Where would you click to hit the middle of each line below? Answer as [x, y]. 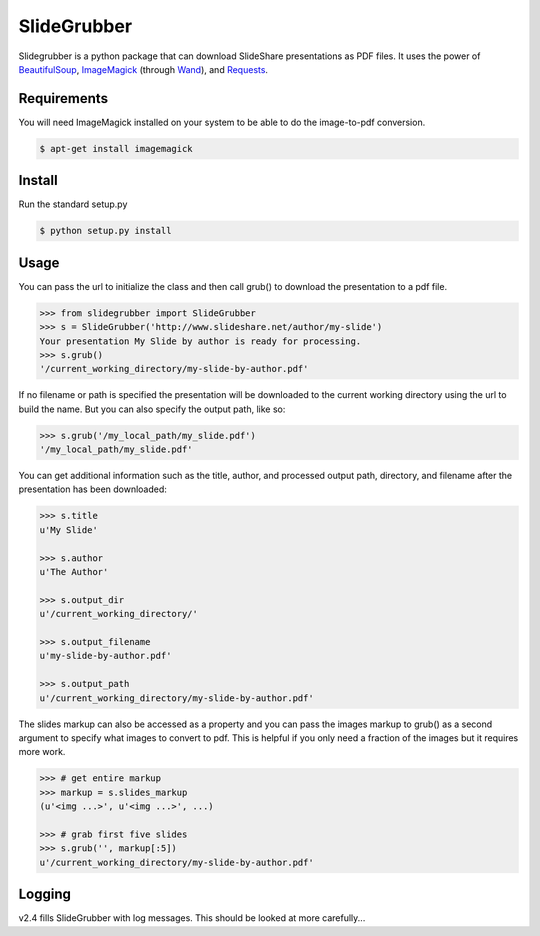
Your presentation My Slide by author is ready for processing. [200, 341]
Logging [45, 894]
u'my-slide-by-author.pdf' [105, 656]
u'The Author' [74, 572]
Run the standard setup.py [73, 204]
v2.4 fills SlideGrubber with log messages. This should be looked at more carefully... [192, 918]
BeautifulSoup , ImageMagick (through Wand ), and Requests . [143, 69]
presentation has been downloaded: [92, 489]
